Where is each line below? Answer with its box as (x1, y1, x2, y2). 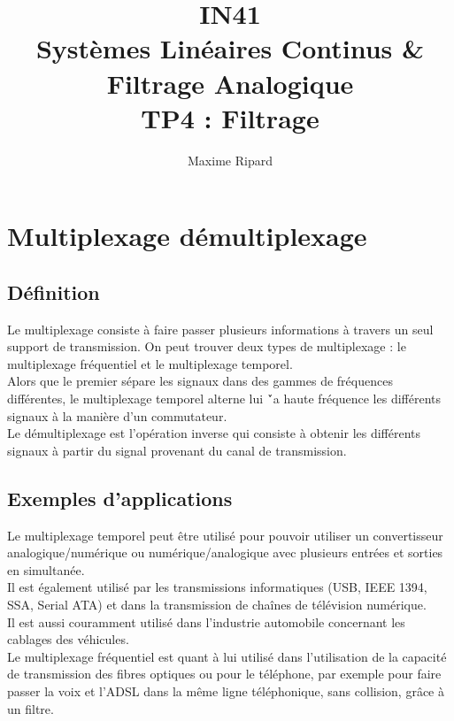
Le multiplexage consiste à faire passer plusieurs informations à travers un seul (7, 319, 434, 338)
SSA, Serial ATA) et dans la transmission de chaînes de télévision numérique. (7, 595, 427, 613)
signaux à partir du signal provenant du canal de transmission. (7, 441, 347, 459)
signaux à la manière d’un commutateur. (7, 406, 227, 425)
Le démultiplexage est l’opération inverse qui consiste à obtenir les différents (7, 424, 421, 442)
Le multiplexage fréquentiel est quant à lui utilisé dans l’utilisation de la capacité (7, 647, 447, 665)
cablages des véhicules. (7, 630, 129, 648)
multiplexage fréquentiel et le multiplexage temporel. (7, 354, 293, 372)
